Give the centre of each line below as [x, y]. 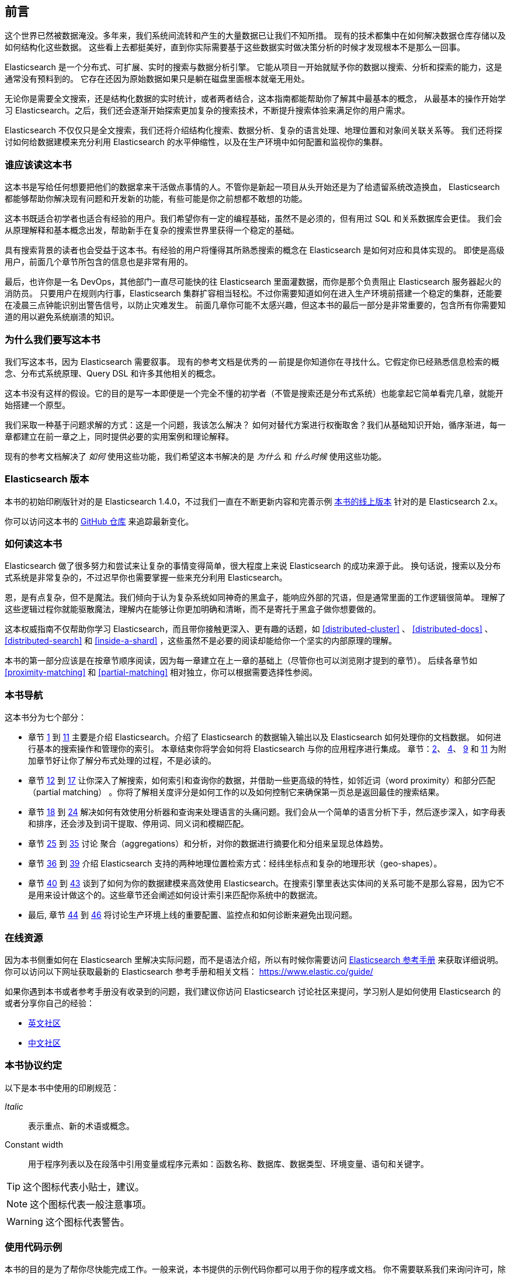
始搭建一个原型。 [37, 405]
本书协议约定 [34, 1066]
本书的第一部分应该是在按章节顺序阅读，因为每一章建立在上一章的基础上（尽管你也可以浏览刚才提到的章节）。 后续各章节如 [241, 661]
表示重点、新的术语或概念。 [81, 1125]
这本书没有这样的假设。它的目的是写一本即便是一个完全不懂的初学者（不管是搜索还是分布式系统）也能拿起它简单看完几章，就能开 [254, 393]
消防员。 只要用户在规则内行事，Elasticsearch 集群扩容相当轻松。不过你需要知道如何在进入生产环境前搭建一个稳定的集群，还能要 [253, 294]
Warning [25, 1221]
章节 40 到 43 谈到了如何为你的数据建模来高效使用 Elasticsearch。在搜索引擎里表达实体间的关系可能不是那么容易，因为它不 [266, 883]
